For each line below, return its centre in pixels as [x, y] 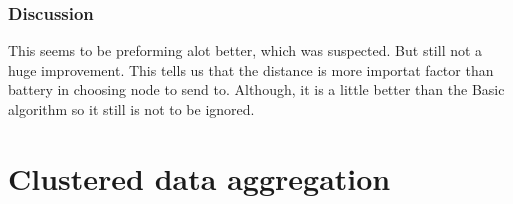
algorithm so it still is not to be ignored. [131, 109]
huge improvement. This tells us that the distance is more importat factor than [251, 69]
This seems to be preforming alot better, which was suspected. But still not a [245, 50]
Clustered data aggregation [199, 177]
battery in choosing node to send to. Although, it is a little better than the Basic [256, 89]
